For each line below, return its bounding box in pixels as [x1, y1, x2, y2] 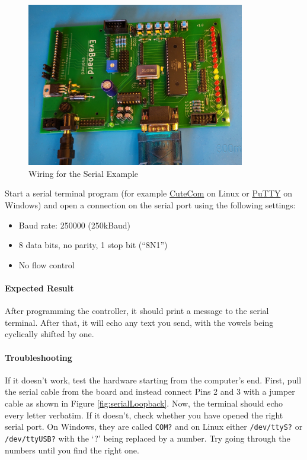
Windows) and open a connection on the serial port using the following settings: [5, 199, 296, 211]
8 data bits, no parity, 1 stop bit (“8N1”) [18, 239, 168, 251]
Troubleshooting [5, 351, 72, 363]
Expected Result [5, 282, 74, 294]
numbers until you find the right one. [5, 443, 139, 456]
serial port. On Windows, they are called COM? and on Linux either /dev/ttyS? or [5, 420, 303, 433]
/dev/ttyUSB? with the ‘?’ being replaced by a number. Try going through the [5, 432, 290, 444]
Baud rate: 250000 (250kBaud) [18, 218, 131, 231]
